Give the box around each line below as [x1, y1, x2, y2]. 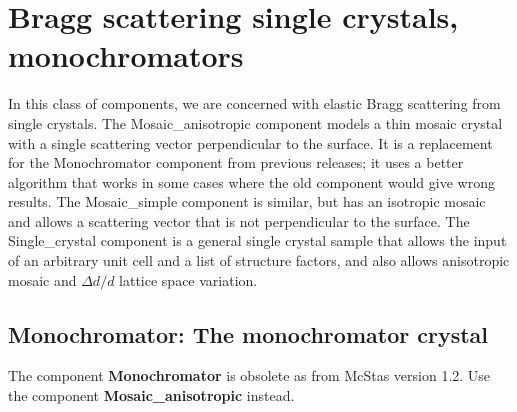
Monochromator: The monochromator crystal [8, 318, 488, 349]
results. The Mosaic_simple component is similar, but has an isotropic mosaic [8, 191, 486, 212]
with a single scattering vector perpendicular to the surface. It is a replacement [8, 132, 493, 153]
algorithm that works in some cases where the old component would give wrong [8, 171, 495, 192]
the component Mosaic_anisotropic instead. [8, 385, 295, 406]
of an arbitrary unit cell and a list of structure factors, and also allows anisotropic [8, 250, 510, 271]
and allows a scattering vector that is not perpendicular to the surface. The [8, 210, 470, 231]
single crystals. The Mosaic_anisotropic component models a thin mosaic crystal [8, 112, 503, 133]
